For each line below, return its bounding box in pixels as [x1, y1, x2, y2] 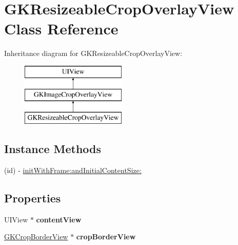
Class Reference [4, 18, 118, 39]
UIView [4, 214, 28, 224]
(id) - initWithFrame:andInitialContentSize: [4, 165, 142, 176]
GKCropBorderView [4, 231, 68, 242]
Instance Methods [4, 141, 101, 157]
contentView [36, 214, 82, 224]
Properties [4, 190, 61, 206]
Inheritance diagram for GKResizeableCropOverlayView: [4, 48, 183, 59]
